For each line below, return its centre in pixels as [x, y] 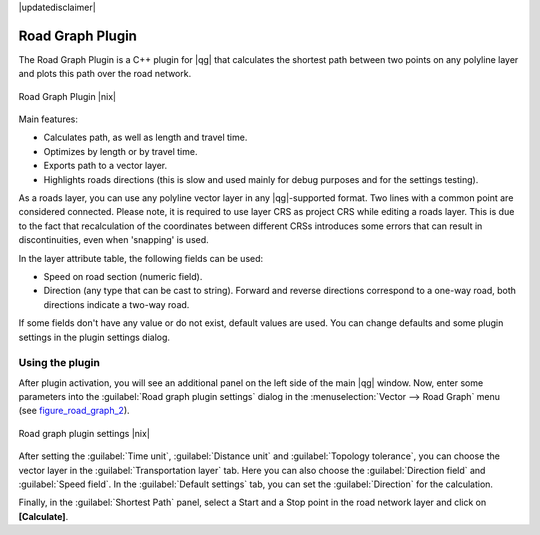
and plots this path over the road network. [105, 74]
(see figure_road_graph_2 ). [74, 411]
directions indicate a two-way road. [116, 304]
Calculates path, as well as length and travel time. [145, 137]
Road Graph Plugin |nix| [67, 96]
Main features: [48, 119]
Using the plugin [59, 363]
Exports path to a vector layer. [105, 166]
